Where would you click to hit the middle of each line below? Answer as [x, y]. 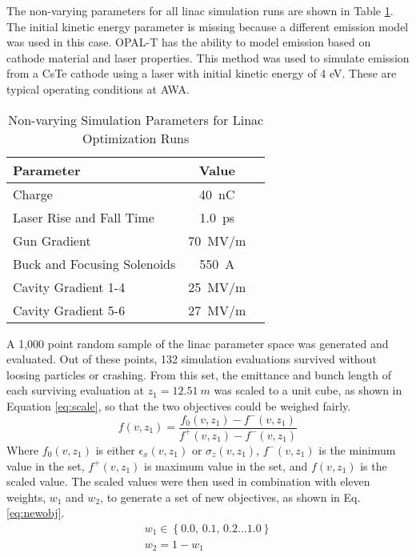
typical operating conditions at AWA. [98, 88]
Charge [33, 194]
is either [115, 449]
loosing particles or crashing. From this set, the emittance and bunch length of [199, 374]
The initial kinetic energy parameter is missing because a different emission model [208, 26]
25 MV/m [217, 287]
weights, [26, 497]
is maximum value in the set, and [226, 465]
